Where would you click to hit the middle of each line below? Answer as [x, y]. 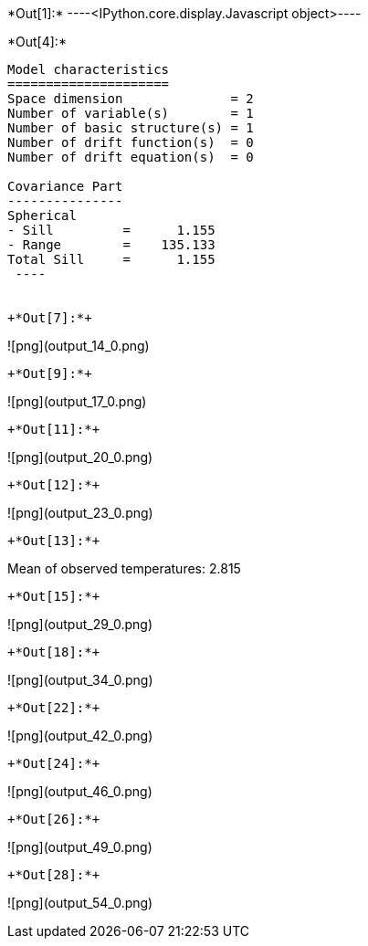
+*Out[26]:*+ [54, 819]
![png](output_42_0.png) [80, 736]
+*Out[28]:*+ [54, 875]
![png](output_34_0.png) [80, 680]
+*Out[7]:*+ [50, 318]
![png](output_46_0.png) [80, 791]
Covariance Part [65, 186]
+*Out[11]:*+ [54, 429]
